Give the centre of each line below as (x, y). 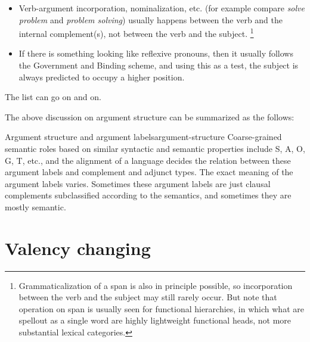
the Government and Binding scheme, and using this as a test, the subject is (159, 65)
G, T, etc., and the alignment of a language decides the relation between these (148, 160)
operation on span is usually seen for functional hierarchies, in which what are (161, 308)
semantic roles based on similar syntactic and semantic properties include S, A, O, (155, 148)
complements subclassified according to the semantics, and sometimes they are (148, 195)
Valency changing (78, 248)
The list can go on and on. (53, 97)
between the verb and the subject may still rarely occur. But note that (148, 297)
